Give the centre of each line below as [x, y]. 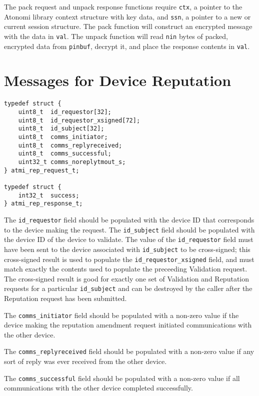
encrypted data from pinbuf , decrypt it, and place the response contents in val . [127, 46]
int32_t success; [49, 195]
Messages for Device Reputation [118, 80]
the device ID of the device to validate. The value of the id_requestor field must [129, 239]
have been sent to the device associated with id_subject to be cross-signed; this [127, 249]
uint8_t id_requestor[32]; [65, 112]
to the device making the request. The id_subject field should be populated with [129, 229]
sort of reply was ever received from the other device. [85, 361]
